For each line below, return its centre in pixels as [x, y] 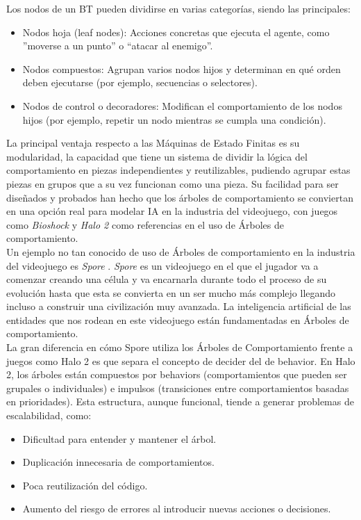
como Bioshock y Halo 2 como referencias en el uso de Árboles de [145, 224]
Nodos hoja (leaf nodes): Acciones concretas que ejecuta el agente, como [176, 32]
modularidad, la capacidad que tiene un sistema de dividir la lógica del [157, 156]
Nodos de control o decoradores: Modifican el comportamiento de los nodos [182, 105]
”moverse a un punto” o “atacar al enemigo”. [118, 46]
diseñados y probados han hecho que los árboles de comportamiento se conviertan [180, 197]
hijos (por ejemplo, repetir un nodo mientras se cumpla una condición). [174, 119]
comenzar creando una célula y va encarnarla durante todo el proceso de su [167, 279]
